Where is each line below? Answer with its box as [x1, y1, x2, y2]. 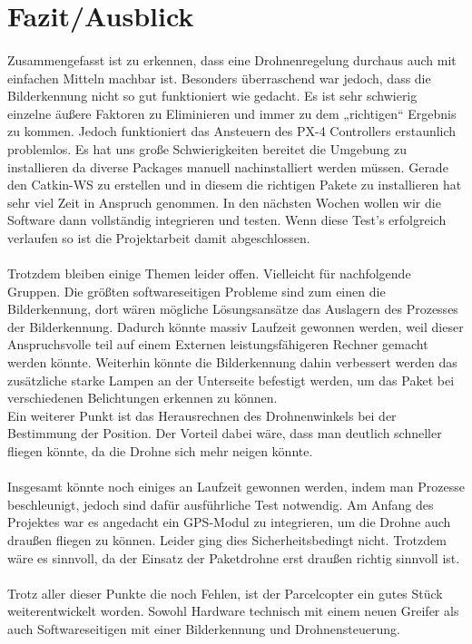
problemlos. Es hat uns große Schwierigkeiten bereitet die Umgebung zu [7, 139, 408, 158]
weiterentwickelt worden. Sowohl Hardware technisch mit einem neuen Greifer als [7, 601, 459, 620]
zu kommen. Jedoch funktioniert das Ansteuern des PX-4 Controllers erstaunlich [7, 122, 457, 141]
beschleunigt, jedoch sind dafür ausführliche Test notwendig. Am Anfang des [7, 494, 434, 513]
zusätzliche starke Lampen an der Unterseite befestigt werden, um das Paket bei [7, 370, 455, 389]
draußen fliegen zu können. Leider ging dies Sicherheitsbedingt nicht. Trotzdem [7, 531, 447, 549]
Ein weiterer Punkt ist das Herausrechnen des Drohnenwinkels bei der [7, 405, 397, 424]
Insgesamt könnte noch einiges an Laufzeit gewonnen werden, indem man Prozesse [7, 477, 466, 496]
